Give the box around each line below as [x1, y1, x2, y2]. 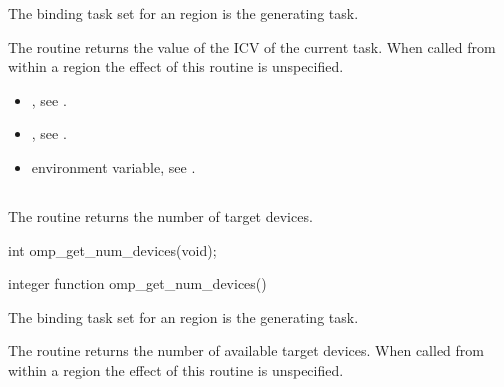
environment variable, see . [31, 156, 196, 177]
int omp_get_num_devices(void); [8, 239, 217, 260]
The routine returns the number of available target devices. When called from [8, 340, 484, 361]
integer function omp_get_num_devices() [8, 273, 267, 294]
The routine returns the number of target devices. [8, 205, 313, 226]
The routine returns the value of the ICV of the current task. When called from [8, 36, 496, 57]
